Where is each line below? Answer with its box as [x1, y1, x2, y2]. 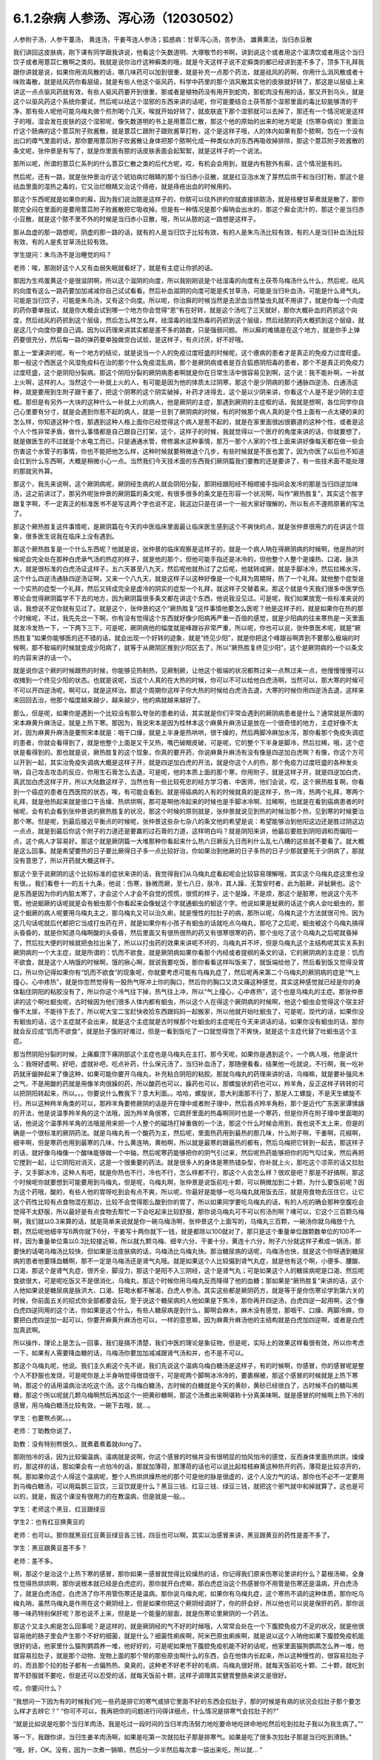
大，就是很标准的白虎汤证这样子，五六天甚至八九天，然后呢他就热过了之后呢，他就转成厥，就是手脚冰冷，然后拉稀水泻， [13, 565, 365, 573]
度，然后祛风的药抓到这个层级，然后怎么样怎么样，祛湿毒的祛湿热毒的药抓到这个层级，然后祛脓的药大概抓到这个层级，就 [13, 315, 365, 324]
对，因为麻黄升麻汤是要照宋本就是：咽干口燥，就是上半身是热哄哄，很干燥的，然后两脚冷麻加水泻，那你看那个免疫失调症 [13, 729, 365, 737]
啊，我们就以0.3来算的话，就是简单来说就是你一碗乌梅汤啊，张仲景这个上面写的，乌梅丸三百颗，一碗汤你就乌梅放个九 [13, 1217, 355, 1226]
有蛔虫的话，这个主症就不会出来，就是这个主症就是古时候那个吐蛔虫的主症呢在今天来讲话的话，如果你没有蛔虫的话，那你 [13, 1017, 365, 1026]
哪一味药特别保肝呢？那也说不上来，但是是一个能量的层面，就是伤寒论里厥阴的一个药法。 [13, 1609, 272, 1617]
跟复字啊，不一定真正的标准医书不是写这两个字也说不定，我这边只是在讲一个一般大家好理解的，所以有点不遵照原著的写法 [13, 499, 365, 508]
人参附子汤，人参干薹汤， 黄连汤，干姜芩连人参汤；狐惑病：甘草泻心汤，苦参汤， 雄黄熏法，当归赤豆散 [13, 35, 312, 44]
